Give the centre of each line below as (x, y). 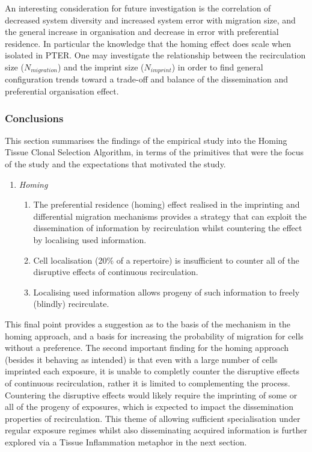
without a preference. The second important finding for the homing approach (147, 348)
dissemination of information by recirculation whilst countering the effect (168, 228)
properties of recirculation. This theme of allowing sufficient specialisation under (153, 418)
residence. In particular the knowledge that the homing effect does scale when (148, 43)
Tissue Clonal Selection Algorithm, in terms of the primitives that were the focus (154, 152)
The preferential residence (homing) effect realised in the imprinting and (167, 204)
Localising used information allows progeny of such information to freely (167, 292)
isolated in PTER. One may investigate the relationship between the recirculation (155, 55)
